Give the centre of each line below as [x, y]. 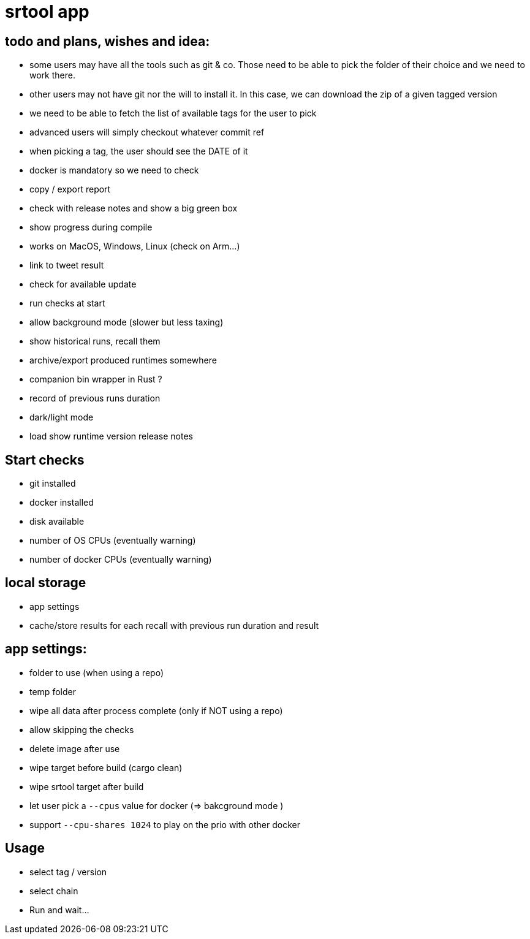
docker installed [62, 503]
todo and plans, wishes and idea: [108, 41]
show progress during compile [91, 227]
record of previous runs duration [95, 398]
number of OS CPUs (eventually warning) [113, 541]
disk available [57, 522]
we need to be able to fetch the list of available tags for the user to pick [173, 113]
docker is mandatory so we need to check [114, 170]
